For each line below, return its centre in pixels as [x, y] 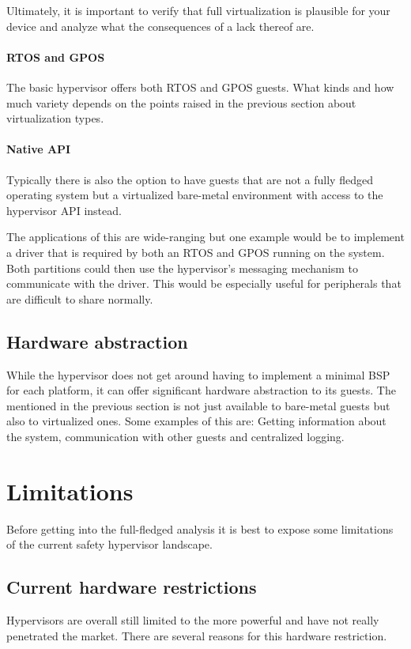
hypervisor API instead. [64, 210]
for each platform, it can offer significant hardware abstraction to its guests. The [201, 390]
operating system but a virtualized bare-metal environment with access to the [195, 195]
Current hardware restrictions [132, 587]
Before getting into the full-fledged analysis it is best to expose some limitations [200, 528]
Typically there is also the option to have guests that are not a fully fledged [190, 179]
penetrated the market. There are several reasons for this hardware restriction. [197, 635]
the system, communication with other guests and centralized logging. [175, 436]
